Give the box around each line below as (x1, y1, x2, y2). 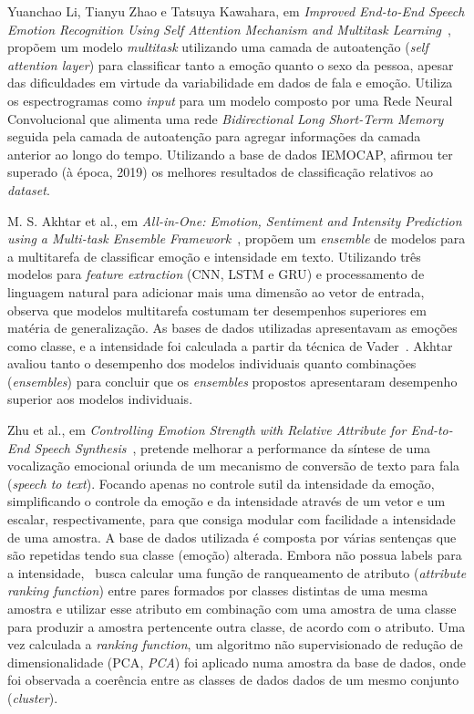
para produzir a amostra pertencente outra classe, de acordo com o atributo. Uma (7, 616, 466, 636)
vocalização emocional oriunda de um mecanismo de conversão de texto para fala (7, 456, 460, 475)
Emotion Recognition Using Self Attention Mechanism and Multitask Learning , (7, 19, 451, 38)
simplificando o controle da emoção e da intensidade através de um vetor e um (7, 492, 446, 511)
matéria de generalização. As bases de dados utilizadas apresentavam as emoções (7, 318, 458, 337)
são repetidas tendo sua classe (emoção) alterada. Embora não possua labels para (7, 545, 462, 564)
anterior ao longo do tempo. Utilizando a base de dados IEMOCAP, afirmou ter (7, 144, 453, 163)
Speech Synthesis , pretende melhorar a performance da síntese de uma (34, 438, 431, 457)
